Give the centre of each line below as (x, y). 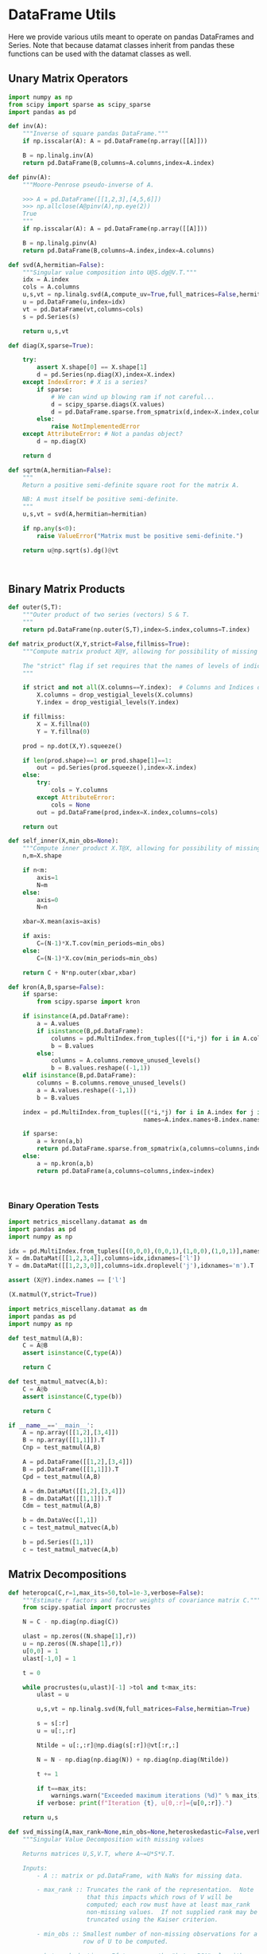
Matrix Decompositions (68, 1574)
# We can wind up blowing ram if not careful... (133, 397)
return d (37, 456)
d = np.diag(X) (62, 441)
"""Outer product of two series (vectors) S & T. (106, 615)
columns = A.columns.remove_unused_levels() (126, 1061)
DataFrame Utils (62, 15)
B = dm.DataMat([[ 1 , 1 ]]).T (67, 1499)
